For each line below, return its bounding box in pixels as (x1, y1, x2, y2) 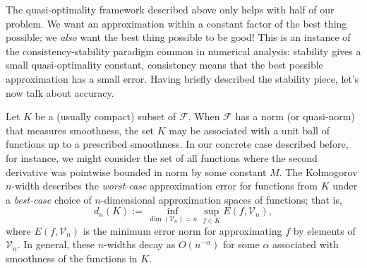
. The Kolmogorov (279, 164, 358, 179)
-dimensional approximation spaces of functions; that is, (100, 192, 342, 206)
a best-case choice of (6, 192, 92, 206)
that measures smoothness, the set (6, 122, 155, 137)
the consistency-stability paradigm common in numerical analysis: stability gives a (6, 43, 361, 58)
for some (222, 237, 260, 252)
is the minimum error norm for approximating (83, 223, 282, 238)
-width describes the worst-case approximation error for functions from (11, 178, 318, 193)
